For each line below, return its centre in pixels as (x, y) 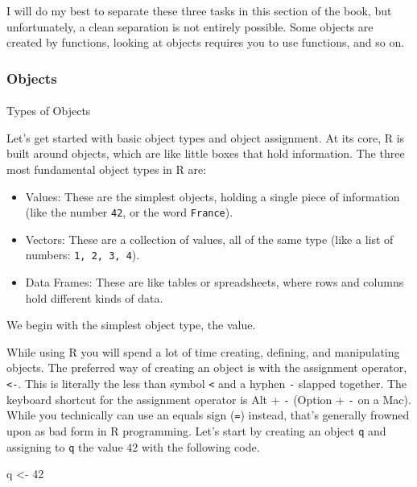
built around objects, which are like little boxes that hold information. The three (206, 153)
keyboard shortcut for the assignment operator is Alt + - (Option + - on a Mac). (209, 399)
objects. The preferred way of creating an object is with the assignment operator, (207, 367)
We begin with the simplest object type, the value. (131, 325)
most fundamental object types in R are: (107, 169)
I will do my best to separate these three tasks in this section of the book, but (199, 10)
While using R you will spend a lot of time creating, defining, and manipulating (203, 351)
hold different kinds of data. (94, 297)
